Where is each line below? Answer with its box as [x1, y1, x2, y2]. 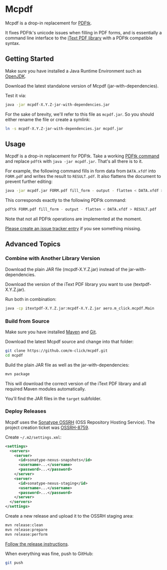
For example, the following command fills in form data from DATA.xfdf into [5, 168, 156, 174]
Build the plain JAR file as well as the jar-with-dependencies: [5, 362, 130, 368]
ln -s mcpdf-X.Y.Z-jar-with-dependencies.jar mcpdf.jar [5, 126, 123, 131]
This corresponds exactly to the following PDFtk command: [5, 197, 127, 203]
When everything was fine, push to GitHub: [5, 551, 93, 557]
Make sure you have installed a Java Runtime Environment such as [5, 68, 142, 74]
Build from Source [5, 317, 50, 324]
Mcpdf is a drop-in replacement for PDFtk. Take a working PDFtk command [5, 153, 160, 159]
